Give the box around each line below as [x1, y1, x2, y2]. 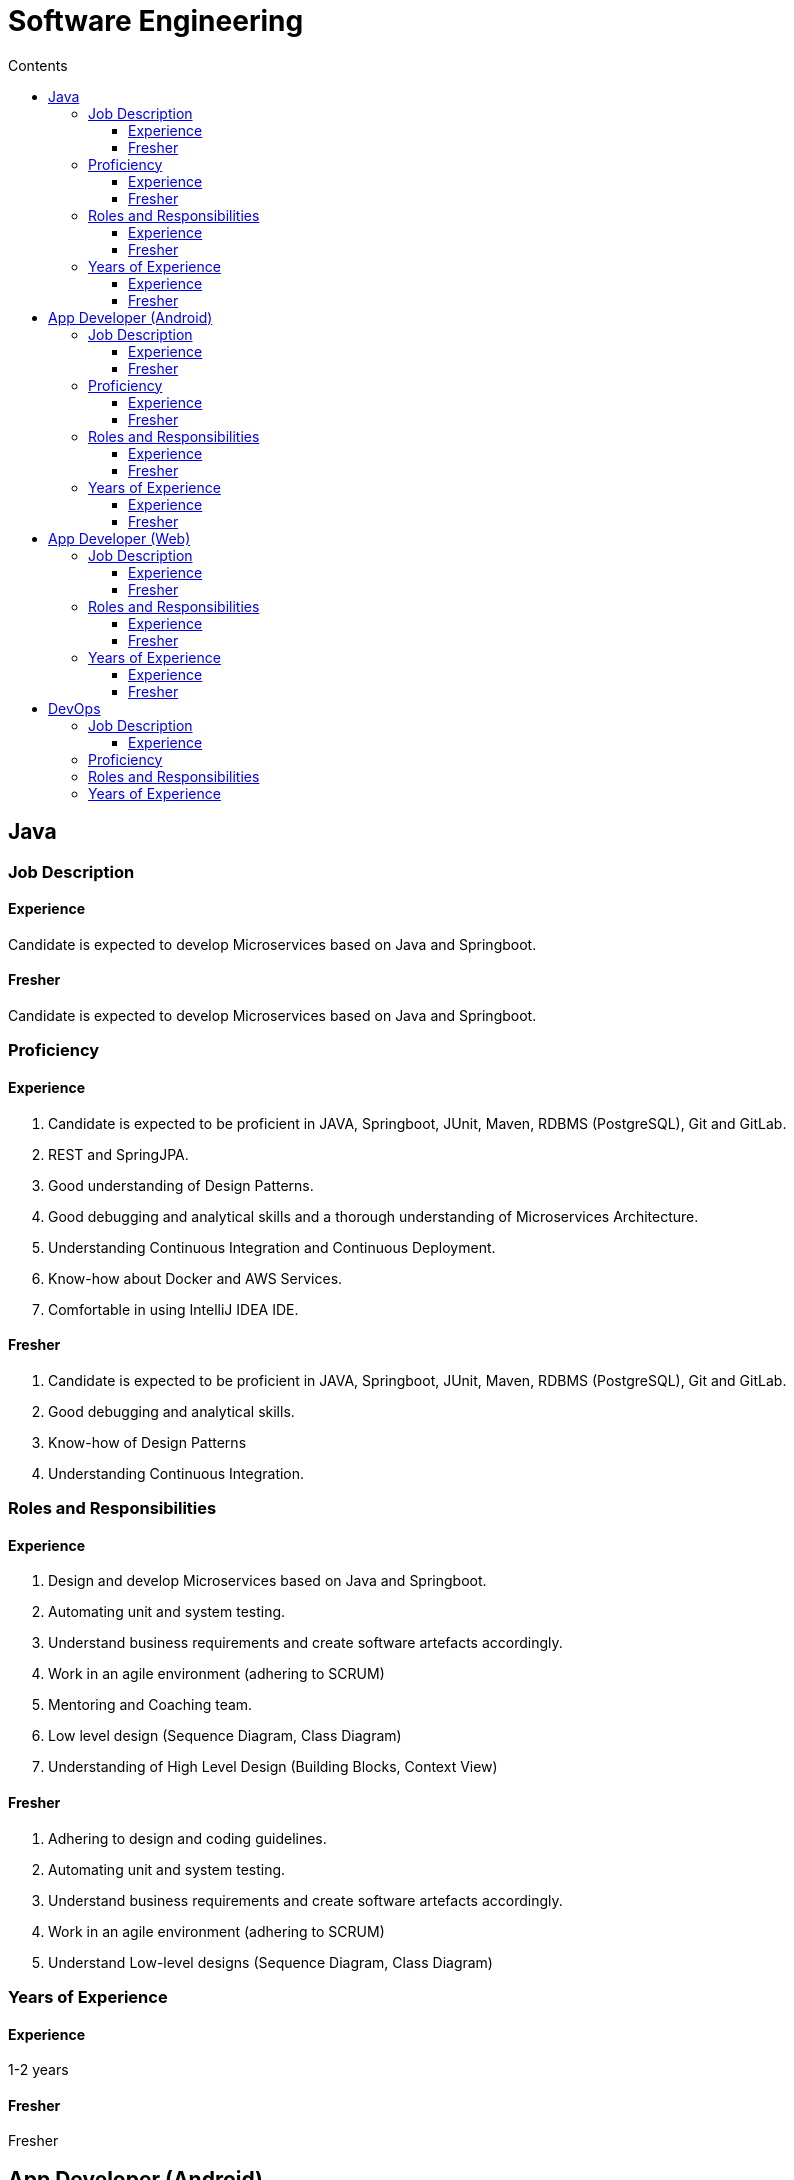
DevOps [48, 699, 101, 717]
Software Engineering [8, 4, 304, 38]
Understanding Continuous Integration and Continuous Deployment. [48, 1238, 496, 1256]
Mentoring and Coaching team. [48, 1696, 253, 1714]
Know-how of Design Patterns [48, 1433, 247, 1451]
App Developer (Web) [48, 529, 191, 547]
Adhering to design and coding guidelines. [48, 1829, 327, 1847]
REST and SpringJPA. [48, 1145, 189, 1163]
